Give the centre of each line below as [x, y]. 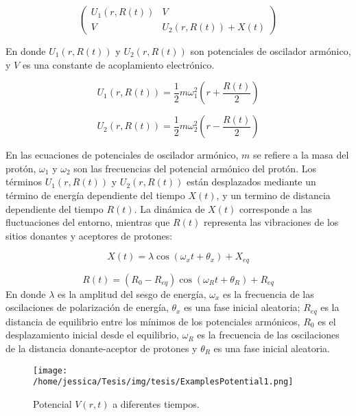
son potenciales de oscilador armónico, [271, 51]
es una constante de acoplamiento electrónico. [118, 64]
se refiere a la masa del [301, 155]
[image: [50, 370]
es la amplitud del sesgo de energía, [132, 293]
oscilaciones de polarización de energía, [87, 307]
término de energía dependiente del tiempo [95, 195]
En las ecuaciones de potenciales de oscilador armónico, [122, 155]
